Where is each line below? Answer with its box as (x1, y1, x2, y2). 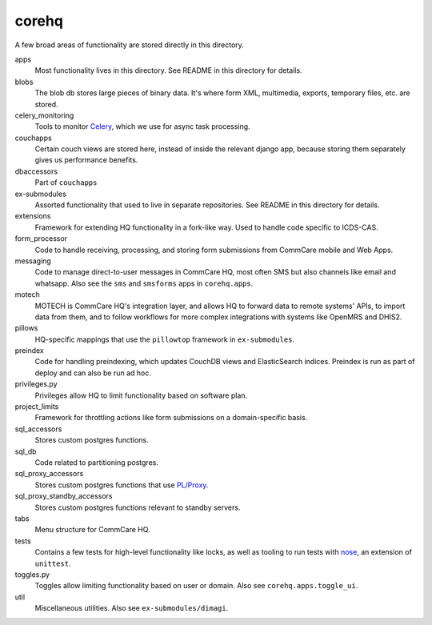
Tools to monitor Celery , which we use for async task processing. (34, 122, 251, 131)
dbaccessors (14, 166, 58, 176)
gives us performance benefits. (34, 155, 138, 165)
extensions (14, 211, 51, 221)
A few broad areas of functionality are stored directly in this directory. (14, 40, 244, 50)
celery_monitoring (14, 110, 74, 120)
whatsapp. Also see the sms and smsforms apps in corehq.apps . (34, 278, 254, 288)
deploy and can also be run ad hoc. (34, 368, 151, 378)
